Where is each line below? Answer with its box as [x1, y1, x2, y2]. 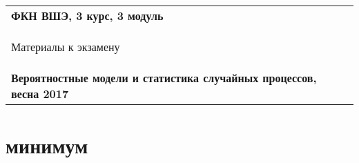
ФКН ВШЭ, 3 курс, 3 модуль [11, 8, 164, 23]
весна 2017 [11, 86, 69, 102]
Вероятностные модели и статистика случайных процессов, [11, 70, 317, 86]
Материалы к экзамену [11, 39, 120, 55]
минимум [6, 131, 88, 160]
